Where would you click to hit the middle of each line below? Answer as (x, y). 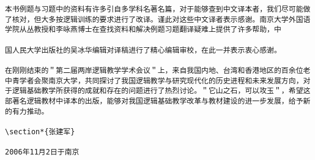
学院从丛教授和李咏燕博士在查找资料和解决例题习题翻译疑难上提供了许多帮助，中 (143, 30)
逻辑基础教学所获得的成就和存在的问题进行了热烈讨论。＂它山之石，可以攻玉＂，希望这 (161, 91)
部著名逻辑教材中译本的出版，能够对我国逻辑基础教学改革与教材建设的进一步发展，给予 (154, 101)
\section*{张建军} (40, 131)
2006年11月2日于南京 (42, 152)
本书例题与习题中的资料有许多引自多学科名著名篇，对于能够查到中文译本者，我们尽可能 (154, 9)
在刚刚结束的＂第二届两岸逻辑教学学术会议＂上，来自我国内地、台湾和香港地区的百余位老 (158, 70)
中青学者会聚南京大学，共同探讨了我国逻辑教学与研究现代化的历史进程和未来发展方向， (154, 81)
